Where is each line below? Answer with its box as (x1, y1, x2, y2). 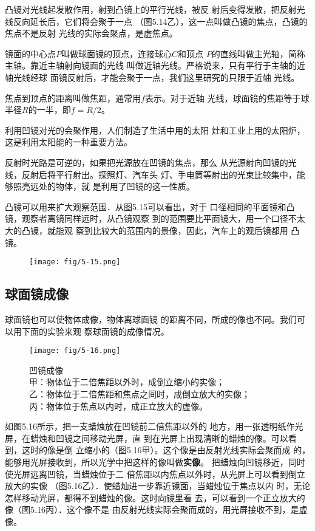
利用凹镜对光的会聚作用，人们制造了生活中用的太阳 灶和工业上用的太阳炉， (5, 123, 305, 136)
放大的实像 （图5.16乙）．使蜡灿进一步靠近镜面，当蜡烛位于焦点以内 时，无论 (5, 479, 311, 492)
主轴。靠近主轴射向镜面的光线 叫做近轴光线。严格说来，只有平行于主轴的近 (5, 59, 305, 72)
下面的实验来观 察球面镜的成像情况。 (21, 324, 169, 337)
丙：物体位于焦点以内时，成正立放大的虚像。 (29, 399, 208, 412)
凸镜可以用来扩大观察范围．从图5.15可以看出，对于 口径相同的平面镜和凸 (5, 200, 295, 213)
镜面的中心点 (5, 47, 56, 60)
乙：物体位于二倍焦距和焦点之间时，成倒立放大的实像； (29, 387, 250, 400)
